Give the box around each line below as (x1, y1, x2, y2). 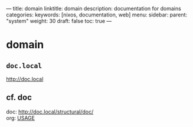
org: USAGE (6, 114, 35, 121)
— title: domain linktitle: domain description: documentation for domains (6, 5, 181, 12)
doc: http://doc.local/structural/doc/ (6, 108, 94, 115)
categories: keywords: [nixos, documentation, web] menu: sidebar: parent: (6, 11, 188, 18)
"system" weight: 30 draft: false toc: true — (6, 18, 112, 24)
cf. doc (6, 92, 32, 102)
